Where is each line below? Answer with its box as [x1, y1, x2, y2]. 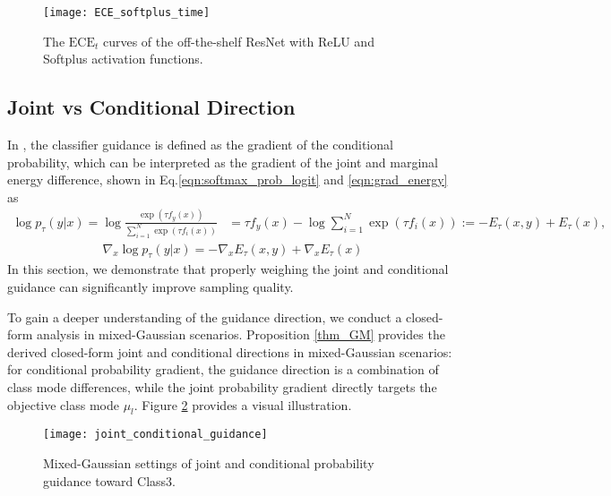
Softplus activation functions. [43, 49, 203, 68]
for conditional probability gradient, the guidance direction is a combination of [7, 360, 439, 379]
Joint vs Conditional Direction [7, 93, 296, 121]
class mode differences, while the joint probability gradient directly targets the [7, 377, 437, 396]
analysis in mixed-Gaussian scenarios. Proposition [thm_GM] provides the [37, 325, 445, 344]
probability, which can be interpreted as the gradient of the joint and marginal [7, 152, 438, 171]
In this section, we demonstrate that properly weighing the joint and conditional [7, 260, 449, 278]
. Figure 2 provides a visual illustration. [133, 395, 352, 414]
